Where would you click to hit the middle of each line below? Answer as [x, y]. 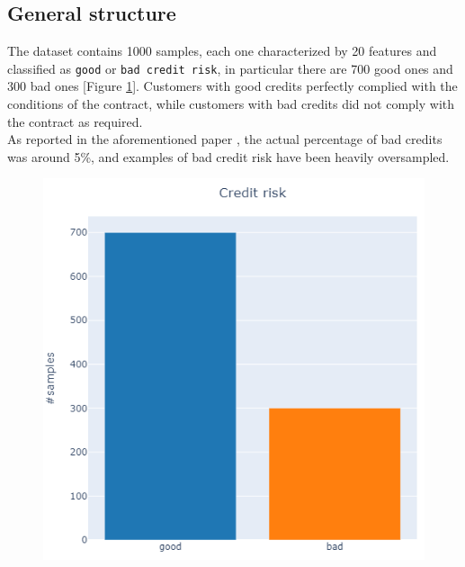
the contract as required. [75, 121]
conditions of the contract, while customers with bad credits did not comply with [231, 104]
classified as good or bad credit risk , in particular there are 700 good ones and [230, 68]
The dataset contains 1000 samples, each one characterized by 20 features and [222, 51]
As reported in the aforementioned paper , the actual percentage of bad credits [225, 139]
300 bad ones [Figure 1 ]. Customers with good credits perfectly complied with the [232, 86]
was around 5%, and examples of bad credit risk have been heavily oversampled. [228, 156]
